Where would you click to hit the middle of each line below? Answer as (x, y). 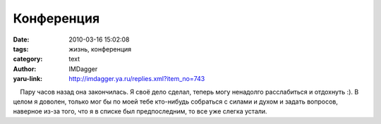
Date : (21, 39)
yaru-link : (28, 79)
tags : (21, 49)
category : (28, 59)
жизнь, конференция (100, 49)
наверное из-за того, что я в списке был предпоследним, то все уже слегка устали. (140, 111)
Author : (25, 69)
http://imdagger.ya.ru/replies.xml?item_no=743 (137, 79)
